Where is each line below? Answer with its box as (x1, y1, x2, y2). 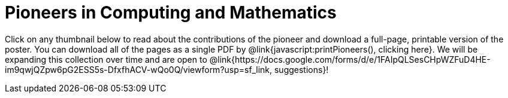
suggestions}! (274, 64, 329, 75)
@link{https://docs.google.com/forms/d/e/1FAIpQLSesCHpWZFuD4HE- (209, 54, 491, 65)
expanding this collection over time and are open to (5, 54, 207, 65)
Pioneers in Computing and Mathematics (5, 2, 337, 23)
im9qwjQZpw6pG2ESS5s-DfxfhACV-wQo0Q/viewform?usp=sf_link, (5, 64, 273, 75)
